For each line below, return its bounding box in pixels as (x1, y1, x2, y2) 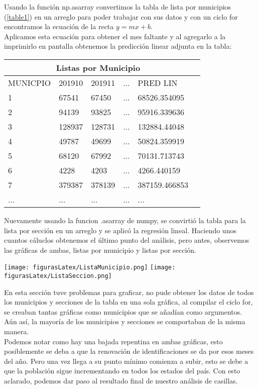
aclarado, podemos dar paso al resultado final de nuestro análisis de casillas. (4, 375, 238, 385)
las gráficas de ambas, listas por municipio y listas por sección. (4, 244, 196, 255)
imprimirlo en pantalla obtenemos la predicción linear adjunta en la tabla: (4, 41, 232, 51)
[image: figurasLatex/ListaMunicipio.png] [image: (4, 264, 176, 271)
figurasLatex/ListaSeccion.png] (4, 272, 112, 279)
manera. (4, 326, 29, 337)
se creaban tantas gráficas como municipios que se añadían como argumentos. (4, 306, 242, 317)
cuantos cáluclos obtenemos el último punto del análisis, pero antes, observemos (4, 235, 249, 245)
